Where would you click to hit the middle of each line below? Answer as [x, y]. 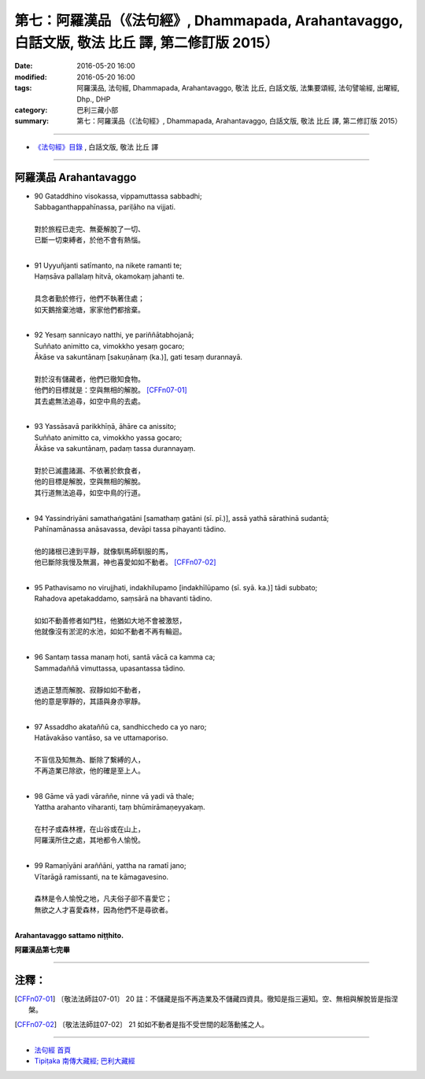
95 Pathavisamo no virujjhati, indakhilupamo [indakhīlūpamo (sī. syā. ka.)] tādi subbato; [176, 587]
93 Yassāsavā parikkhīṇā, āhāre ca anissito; [105, 427]
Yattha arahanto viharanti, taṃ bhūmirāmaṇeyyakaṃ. [120, 807]
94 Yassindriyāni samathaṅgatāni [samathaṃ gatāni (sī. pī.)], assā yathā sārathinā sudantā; [182, 518]
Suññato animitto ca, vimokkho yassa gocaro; [108, 438]
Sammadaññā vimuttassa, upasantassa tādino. [110, 668]
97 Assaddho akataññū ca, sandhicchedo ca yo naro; [120, 726]
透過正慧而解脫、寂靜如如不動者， [89, 690]
